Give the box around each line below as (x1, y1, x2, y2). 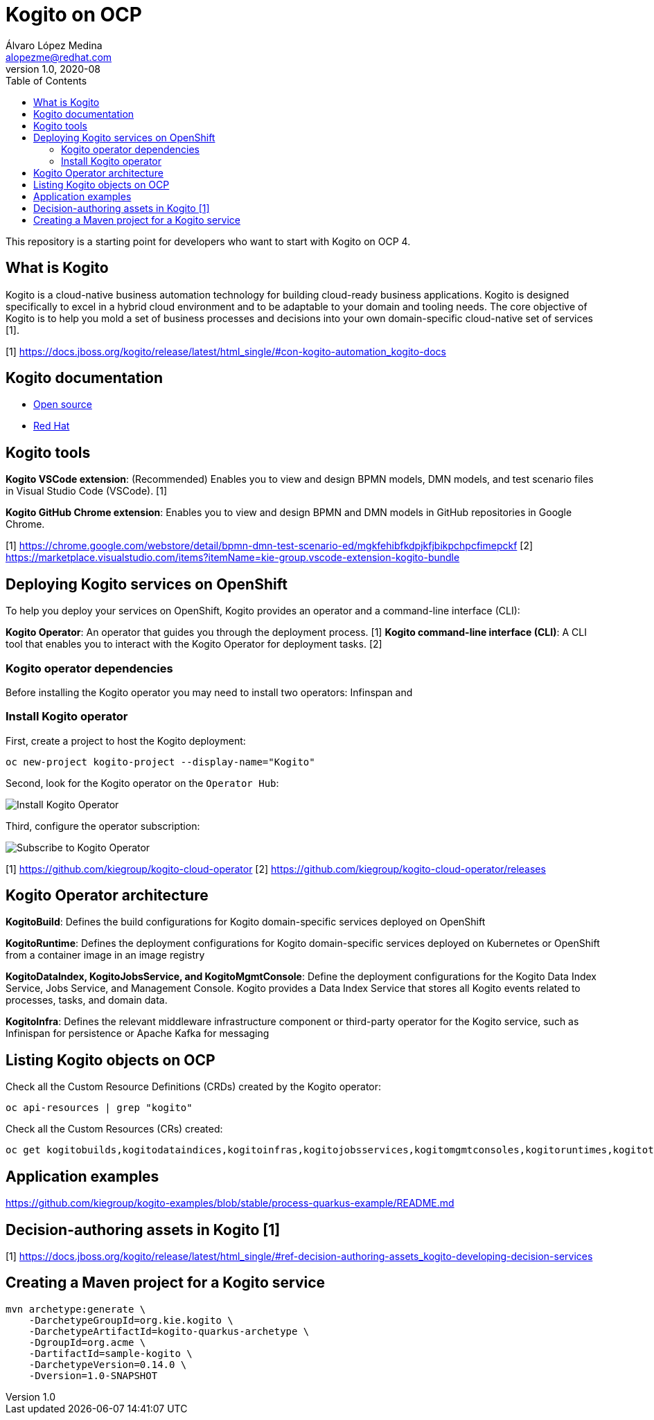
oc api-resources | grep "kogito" (6, 1102, 193, 1114)
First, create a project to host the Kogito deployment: (6, 734, 246, 747)
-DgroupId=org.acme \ (28, 1336, 146, 1348)
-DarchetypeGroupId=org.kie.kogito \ (28, 1314, 233, 1326)
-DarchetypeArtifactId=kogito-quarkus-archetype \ (28, 1325, 310, 1337)
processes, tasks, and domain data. (6, 994, 168, 1006)
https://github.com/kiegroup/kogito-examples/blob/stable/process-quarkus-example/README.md (6, 1197, 454, 1209)
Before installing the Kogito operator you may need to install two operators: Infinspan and (6, 686, 413, 698)
